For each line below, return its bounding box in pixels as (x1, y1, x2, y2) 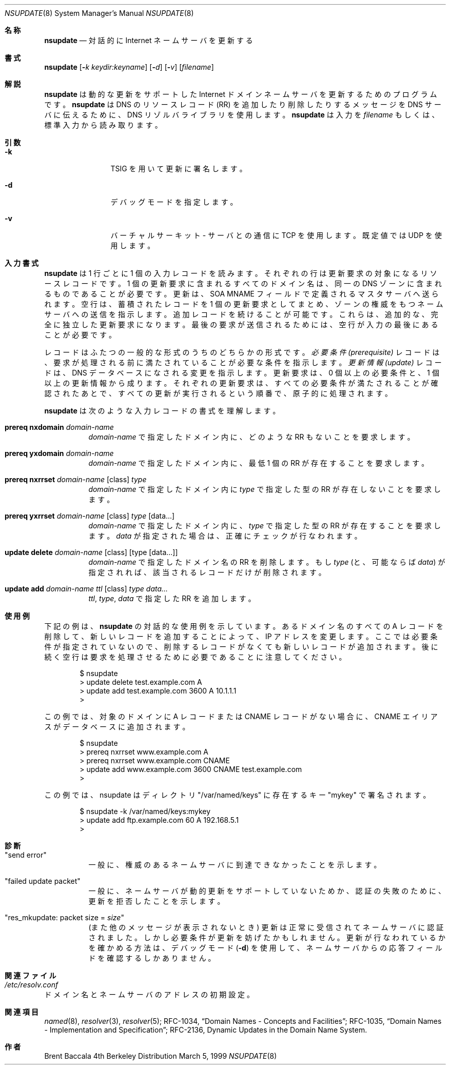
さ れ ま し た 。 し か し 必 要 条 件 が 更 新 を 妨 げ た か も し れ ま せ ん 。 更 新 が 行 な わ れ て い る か (88, 933, 446, 942)
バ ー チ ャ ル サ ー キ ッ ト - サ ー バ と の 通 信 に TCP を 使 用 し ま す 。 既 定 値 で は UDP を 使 (110, 231, 442, 240)
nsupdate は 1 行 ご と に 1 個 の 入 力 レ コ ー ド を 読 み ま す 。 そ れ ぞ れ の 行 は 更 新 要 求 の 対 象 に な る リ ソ (44, 269, 437, 278)
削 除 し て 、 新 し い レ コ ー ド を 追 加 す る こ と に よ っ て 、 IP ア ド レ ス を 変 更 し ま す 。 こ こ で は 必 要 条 (44, 632, 438, 641)
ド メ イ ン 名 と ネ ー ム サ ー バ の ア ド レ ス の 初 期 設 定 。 (44, 990, 255, 999)
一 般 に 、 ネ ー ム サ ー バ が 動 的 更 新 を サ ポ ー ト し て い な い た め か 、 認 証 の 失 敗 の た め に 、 (88, 886, 446, 895)
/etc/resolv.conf (5, 980, 58, 989)
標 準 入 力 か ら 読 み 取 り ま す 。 (44, 121, 162, 129)
